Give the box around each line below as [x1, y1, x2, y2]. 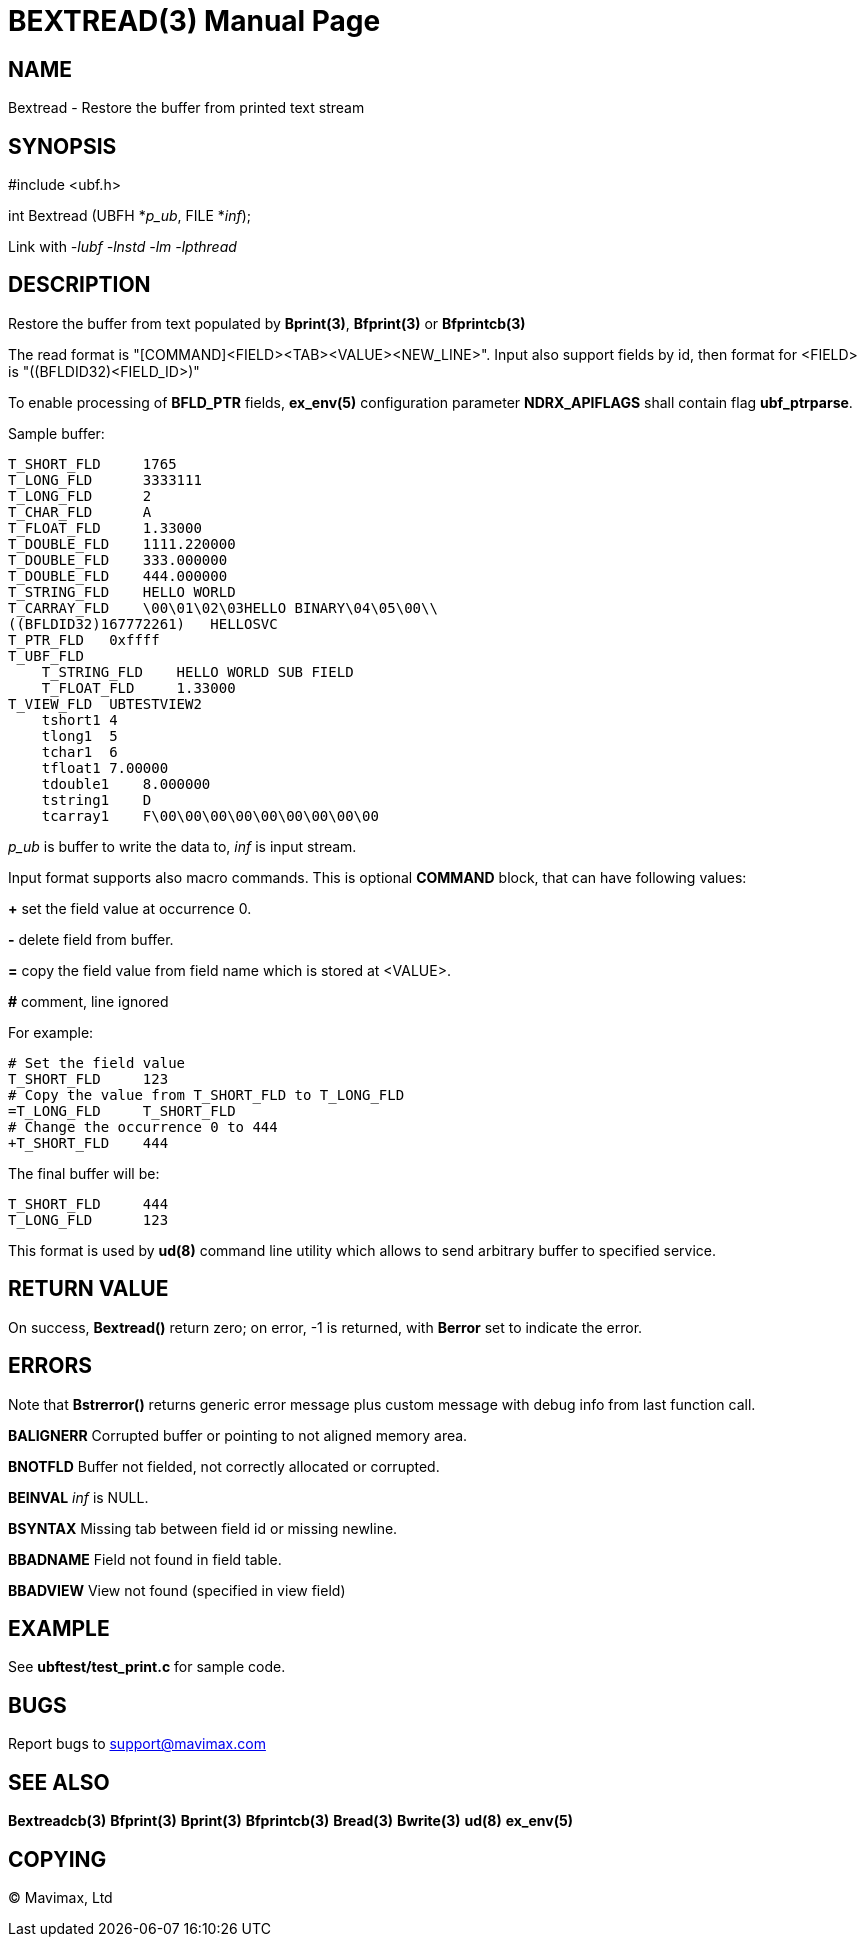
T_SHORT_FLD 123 [8, 1070, 169, 1087]
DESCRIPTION [8, 272, 151, 298]
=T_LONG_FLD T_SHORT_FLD [8, 1102, 236, 1119]
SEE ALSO [8, 1769, 110, 1795]
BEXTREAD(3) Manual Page [8, 4, 381, 38]
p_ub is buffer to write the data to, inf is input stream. [8, 837, 357, 855]
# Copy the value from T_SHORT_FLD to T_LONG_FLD [8, 1086, 405, 1103]
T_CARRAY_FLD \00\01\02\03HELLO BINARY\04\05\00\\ [8, 599, 438, 616]
